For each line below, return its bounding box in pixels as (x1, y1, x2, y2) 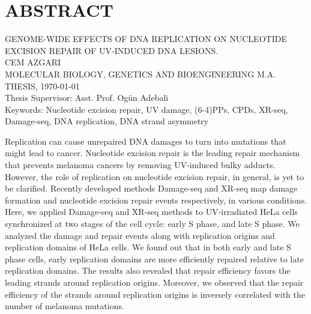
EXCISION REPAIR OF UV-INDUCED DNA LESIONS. (5, 44, 219, 56)
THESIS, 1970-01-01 (5, 79, 80, 92)
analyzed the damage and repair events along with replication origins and (5, 229, 275, 241)
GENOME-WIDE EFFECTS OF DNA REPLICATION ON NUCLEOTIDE (5, 32, 287, 45)
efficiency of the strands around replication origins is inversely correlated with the (5, 288, 305, 300)
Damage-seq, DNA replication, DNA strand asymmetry (5, 115, 209, 127)
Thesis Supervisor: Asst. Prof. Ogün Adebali (5, 91, 169, 104)
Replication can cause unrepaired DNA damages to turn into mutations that (5, 134, 286, 147)
